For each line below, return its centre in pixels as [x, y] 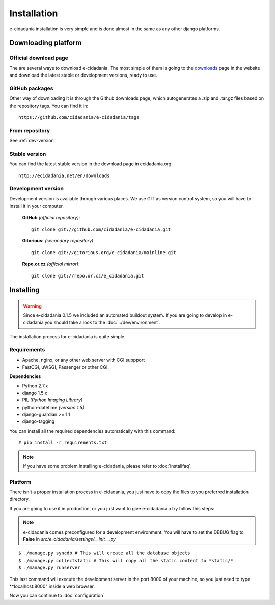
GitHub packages [31, 88]
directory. [20, 499]
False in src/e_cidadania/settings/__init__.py [69, 539]
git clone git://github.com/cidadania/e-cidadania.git [101, 229]
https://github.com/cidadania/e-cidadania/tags [79, 118]
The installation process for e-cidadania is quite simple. [67, 337]
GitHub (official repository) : [51, 217]
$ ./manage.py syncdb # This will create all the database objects [104, 553]
